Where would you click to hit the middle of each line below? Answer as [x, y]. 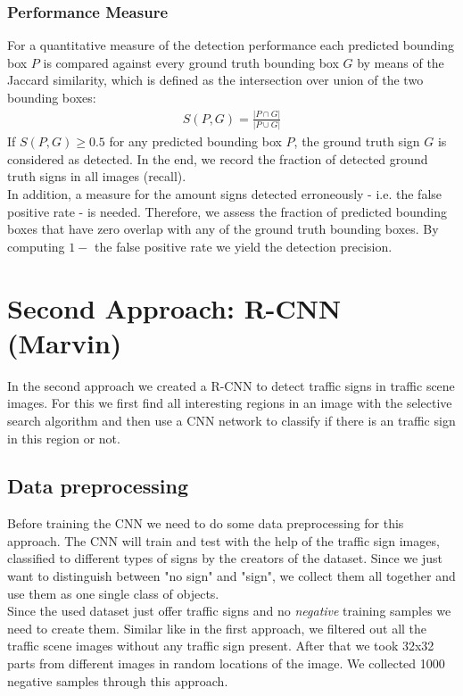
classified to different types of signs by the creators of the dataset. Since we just [225, 558]
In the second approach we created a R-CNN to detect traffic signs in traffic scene [231, 385]
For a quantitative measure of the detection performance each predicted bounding [231, 45]
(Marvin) [65, 342]
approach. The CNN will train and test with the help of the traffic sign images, [223, 540]
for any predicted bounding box [195, 141]
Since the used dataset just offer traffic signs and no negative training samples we [229, 611]
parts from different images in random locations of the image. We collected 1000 [226, 663]
